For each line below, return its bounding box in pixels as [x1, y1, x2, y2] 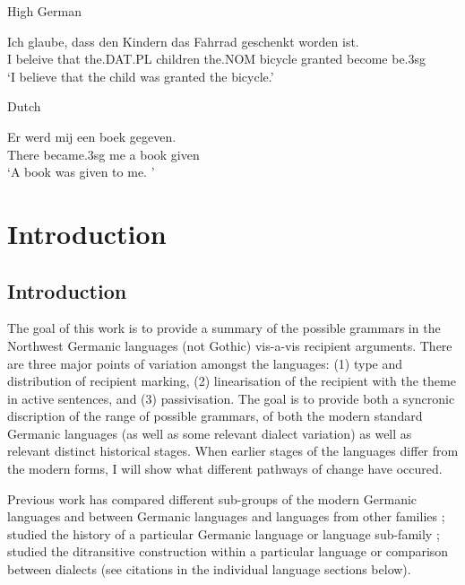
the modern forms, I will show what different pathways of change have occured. [7, 459, 443, 478]
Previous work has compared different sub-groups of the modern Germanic [7, 489, 418, 508]
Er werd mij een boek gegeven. [7, 127, 177, 145]
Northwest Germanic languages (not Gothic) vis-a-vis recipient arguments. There [7, 336, 452, 354]
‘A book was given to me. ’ [7, 162, 155, 181]
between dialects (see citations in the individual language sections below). [7, 560, 411, 579]
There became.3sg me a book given [7, 144, 200, 163]
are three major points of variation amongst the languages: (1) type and [7, 354, 403, 372]
